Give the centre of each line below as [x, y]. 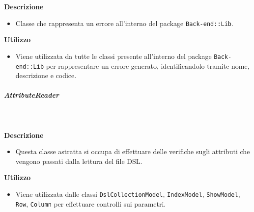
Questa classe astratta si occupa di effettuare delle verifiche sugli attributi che [133, 151]
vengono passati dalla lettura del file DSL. [79, 161]
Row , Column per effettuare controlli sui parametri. [91, 203]
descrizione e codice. [46, 75]
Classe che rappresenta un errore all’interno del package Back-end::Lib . [124, 23]
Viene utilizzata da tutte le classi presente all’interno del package [113, 56]
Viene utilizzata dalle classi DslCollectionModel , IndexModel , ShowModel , [128, 194]
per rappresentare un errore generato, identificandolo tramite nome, [148, 66]
